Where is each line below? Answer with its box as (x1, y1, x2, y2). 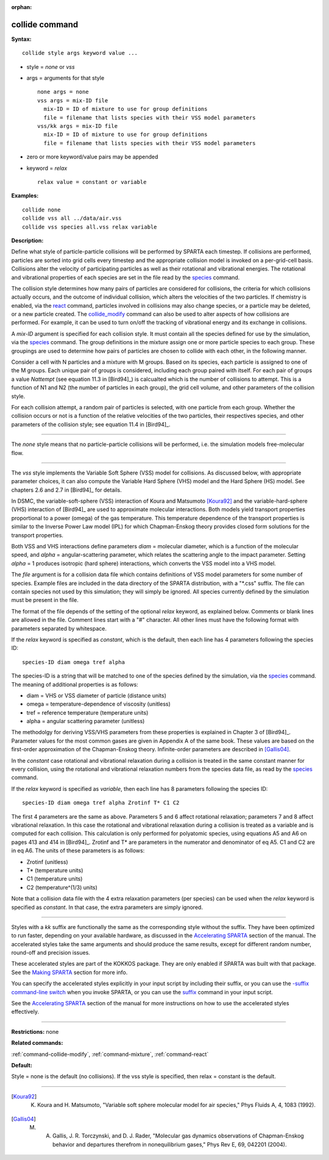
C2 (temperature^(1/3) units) (26, 883, 97, 891)
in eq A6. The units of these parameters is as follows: (11, 847, 145, 854)
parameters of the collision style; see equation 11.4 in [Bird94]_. (11, 420, 171, 428)
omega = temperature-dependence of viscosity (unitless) (26, 701, 171, 708)
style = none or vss (26, 63, 76, 70)
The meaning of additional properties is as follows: (11, 681, 138, 688)
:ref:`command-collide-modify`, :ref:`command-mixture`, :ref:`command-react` (11, 1050, 209, 1058)
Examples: (11, 192, 39, 199)
